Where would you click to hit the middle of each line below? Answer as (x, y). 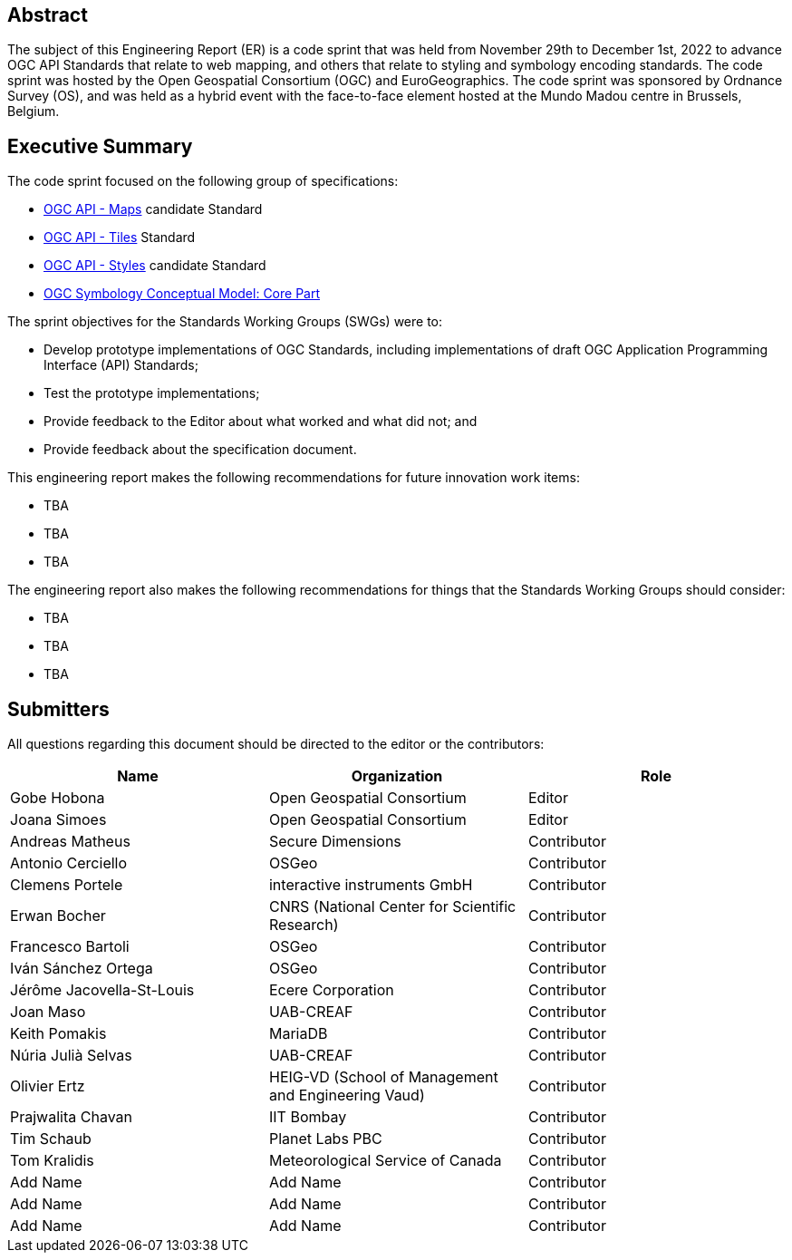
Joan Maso (48, 1012)
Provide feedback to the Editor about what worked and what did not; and (261, 422)
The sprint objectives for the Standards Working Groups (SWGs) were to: (225, 322)
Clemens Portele (67, 885)
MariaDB (298, 1034)
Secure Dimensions (335, 842)
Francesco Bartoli (70, 947)
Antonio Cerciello (69, 863)
